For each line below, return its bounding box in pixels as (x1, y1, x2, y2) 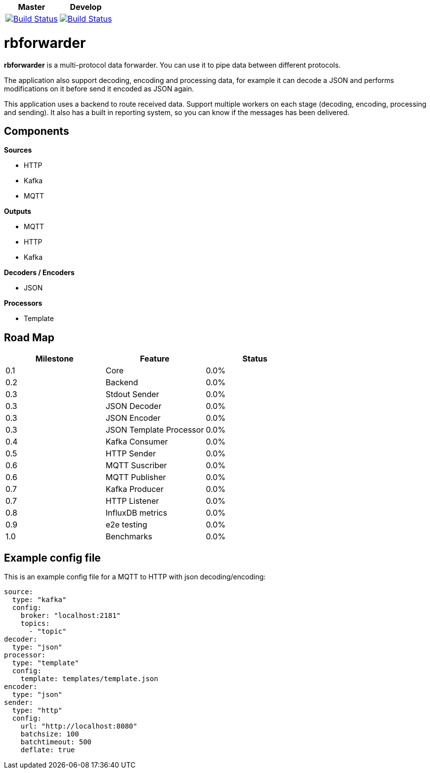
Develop (70, 2, 102, 12)
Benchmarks (105, 531, 153, 542)
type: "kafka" (12, 596, 67, 604)
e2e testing (105, 520, 147, 530)
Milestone (35, 354, 74, 364)
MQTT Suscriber (105, 460, 167, 471)
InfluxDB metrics (105, 508, 168, 518)
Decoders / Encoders (4, 268, 75, 277)
